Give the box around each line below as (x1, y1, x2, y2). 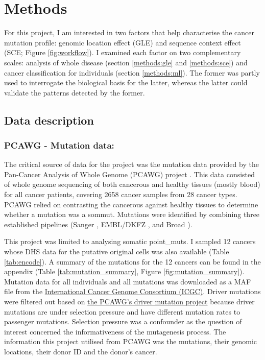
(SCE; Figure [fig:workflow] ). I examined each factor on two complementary (4, 47, 241, 58)
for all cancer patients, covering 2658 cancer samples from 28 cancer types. (4, 189, 237, 200)
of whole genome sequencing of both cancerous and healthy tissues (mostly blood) (4, 179, 260, 189)
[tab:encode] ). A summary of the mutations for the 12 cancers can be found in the (4, 256, 261, 267)
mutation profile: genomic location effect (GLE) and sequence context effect (4, 37, 241, 47)
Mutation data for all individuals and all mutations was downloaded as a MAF (4, 276, 251, 286)
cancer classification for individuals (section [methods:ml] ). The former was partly (4, 67, 260, 78)
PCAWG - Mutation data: (4, 138, 114, 151)
